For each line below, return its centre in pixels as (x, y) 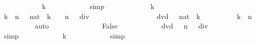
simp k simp (64, 35)
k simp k (98, 6)
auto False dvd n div (121, 26)
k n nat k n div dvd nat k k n (128, 16)
